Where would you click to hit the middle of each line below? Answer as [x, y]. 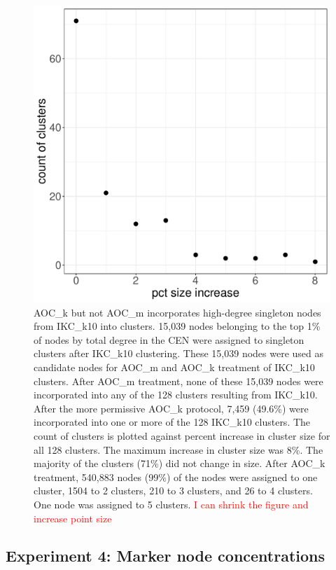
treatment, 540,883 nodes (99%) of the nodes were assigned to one [176, 477]
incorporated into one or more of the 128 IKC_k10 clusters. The [172, 422]
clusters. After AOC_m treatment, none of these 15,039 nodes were [178, 381]
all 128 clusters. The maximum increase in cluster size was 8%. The [178, 449]
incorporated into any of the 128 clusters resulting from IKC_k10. [176, 395]
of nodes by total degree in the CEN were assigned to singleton [169, 339]
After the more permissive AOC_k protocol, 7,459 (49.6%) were [171, 408]
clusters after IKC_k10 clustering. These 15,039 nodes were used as [179, 353]
